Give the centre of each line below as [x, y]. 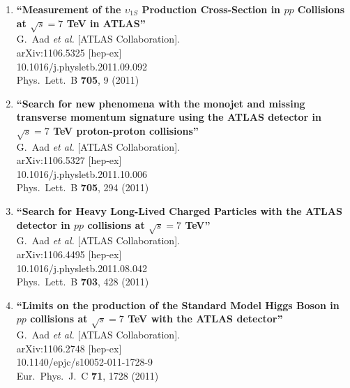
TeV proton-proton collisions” [126, 130]
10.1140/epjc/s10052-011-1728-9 [85, 362]
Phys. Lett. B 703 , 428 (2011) [83, 282]
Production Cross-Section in [211, 9]
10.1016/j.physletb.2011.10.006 [82, 173]
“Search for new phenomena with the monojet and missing [161, 103]
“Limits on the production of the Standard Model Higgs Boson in [178, 305]
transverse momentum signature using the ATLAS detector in [169, 117]
